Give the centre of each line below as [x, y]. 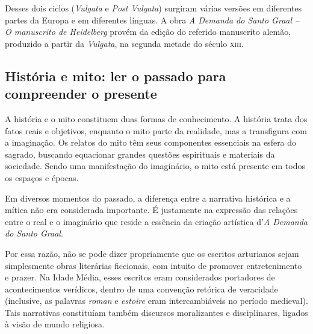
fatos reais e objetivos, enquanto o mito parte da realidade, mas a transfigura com [156, 130]
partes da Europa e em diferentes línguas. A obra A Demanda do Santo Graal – [152, 20]
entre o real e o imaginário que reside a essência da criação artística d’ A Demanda [156, 221]
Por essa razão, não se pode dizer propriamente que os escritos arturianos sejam [152, 253]
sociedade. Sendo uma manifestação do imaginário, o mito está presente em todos [155, 166]
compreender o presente [81, 94]
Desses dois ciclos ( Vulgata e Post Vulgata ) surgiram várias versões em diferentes [153, 8]
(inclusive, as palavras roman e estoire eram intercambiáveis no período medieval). [156, 301]
